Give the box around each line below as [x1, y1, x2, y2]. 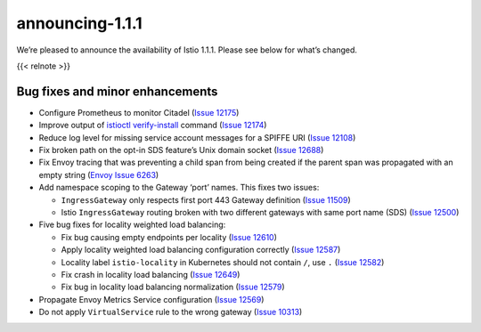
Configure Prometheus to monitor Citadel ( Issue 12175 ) [38, 107, 240, 117]
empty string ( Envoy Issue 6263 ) [38, 169, 159, 180]
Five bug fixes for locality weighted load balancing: [38, 219, 226, 231]
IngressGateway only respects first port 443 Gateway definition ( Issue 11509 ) [61, 194, 351, 205]
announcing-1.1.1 [16, 13, 143, 33]
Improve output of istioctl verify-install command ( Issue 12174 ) [38, 120, 267, 131]
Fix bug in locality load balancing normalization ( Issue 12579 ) [61, 281, 285, 293]
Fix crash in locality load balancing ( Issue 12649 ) [61, 269, 240, 279]
